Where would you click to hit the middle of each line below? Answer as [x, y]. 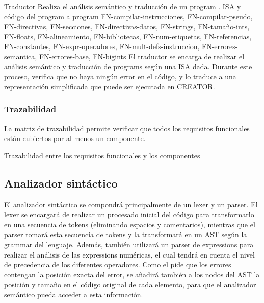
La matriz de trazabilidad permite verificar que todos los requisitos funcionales [127, 128]
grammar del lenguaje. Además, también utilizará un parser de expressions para [129, 244]
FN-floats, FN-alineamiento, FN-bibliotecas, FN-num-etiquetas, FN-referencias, [128, 36]
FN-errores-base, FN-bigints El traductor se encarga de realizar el [142, 56]
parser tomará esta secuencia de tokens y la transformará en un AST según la [126, 234]
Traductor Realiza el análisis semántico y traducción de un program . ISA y [123, 6]
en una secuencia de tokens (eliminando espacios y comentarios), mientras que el [130, 224]
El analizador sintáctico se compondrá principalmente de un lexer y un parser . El [131, 204]
